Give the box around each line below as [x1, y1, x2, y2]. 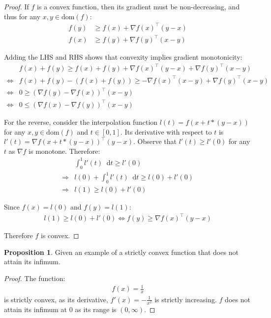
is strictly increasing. [154, 294, 217, 304]
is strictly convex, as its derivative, [4, 294, 108, 304]
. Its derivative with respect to [120, 126, 212, 137]
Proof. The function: [4, 273, 65, 283]
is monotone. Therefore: [29, 145, 100, 156]
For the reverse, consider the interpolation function [4, 116, 158, 127]
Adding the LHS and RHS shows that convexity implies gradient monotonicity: [4, 52, 242, 62]
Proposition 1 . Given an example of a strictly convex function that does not [4, 247, 239, 257]
